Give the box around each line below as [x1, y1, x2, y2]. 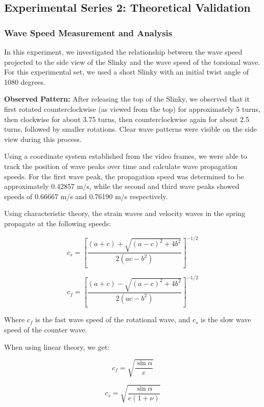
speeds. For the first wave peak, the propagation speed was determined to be [4, 171, 244, 181]
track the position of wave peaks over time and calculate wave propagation [4, 160, 238, 171]
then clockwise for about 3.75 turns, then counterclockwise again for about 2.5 [4, 113, 249, 124]
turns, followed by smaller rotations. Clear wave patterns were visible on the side [4, 124, 257, 134]
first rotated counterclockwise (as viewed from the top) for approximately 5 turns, [4, 103, 260, 114]
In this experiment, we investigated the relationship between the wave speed [4, 46, 243, 57]
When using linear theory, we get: [4, 341, 110, 352]
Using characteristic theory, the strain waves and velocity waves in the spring [4, 208, 246, 219]
